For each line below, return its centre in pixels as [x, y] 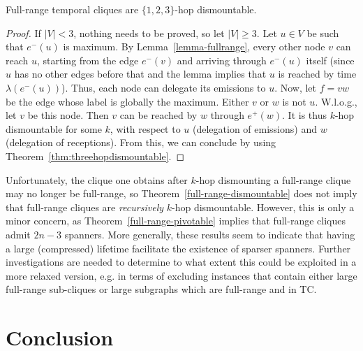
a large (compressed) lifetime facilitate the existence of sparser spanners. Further [178, 248]
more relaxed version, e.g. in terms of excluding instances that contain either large [181, 275]
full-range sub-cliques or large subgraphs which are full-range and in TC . [161, 289]
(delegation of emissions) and [255, 128]
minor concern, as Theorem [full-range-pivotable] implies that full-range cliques [176, 221]
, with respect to [145, 128]
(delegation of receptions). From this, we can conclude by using [141, 142]
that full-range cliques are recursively [85, 207]
